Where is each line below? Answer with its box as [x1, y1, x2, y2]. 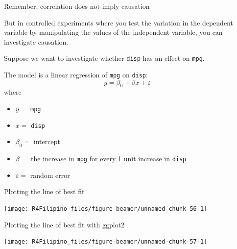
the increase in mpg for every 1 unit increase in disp [31, 153, 187, 164]
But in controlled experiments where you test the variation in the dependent [4, 17, 233, 27]
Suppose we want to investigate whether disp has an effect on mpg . [4, 53, 205, 63]
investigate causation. [4, 36, 69, 47]
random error [30, 170, 70, 180]
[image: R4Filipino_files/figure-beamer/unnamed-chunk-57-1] [4, 238, 208, 246]
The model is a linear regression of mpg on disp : [4, 70, 148, 80]
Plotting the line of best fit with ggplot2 [4, 219, 125, 229]
